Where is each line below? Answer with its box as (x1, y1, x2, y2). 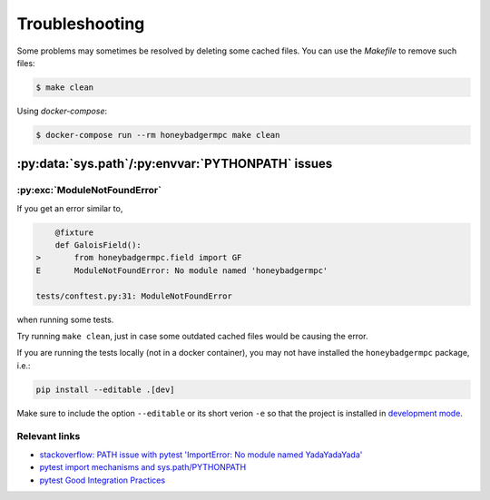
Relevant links (16, 430, 81, 443)
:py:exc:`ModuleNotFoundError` (16, 184, 162, 197)
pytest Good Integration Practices (39, 475, 166, 485)
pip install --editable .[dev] (35, 384, 176, 395)
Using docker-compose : (16, 105, 108, 116)
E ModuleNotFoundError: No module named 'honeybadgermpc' (35, 265, 328, 276)
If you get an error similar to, (16, 202, 123, 213)
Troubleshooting (16, 14, 145, 34)
